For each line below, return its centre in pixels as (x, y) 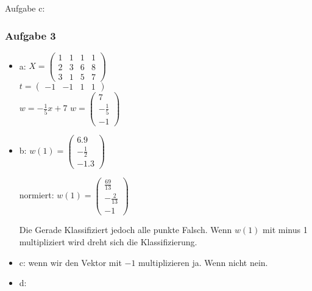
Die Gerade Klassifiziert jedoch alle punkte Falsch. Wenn (126, 230)
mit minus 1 (285, 230)
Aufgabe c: (25, 8)
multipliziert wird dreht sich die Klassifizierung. (108, 241)
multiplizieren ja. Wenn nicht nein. (203, 262)
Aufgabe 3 (30, 35)
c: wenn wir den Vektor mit (70, 262)
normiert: (37, 195)
